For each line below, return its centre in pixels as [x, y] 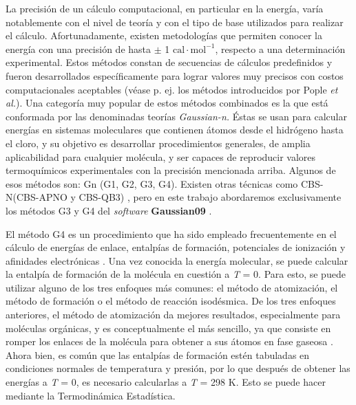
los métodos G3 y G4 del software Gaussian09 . [109, 210]
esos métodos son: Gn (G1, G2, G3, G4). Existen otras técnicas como [152, 183]
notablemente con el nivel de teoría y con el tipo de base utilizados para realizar [175, 22]
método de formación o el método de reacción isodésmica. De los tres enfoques [171, 301]
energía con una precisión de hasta [78, 48]
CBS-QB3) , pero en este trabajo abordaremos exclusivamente [210, 197]
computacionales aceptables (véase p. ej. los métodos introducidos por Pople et [172, 89]
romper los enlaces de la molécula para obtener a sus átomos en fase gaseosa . [169, 341]
